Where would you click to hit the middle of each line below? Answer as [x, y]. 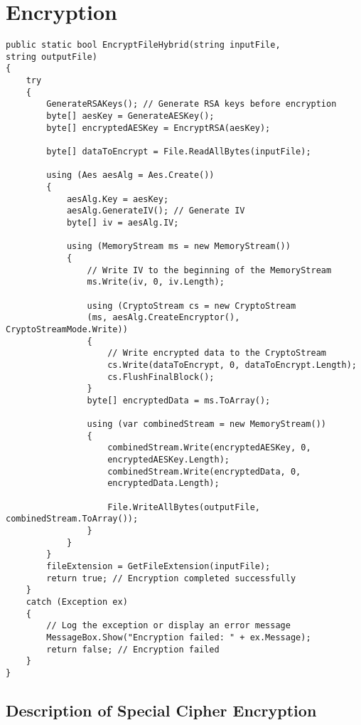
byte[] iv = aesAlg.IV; [123, 222]
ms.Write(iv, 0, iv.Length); [156, 282]
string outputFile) [52, 57]
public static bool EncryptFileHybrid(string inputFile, [143, 45]
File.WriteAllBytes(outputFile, [184, 507]
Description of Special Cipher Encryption [161, 710]
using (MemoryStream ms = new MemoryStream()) [178, 247]
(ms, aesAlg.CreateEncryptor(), [163, 318]
